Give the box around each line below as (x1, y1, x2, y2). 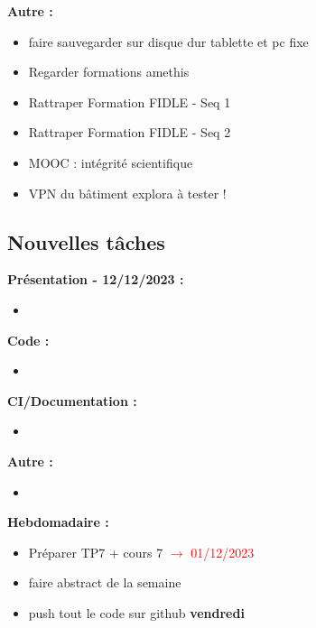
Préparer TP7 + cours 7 (28, 542, 163, 561)
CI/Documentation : (7, 391, 137, 410)
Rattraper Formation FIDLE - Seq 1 (28, 92, 231, 111)
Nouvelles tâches (7, 227, 165, 255)
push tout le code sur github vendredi (28, 603, 245, 622)
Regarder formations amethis (28, 62, 190, 81)
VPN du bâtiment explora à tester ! (28, 183, 227, 202)
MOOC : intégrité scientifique (28, 152, 193, 171)
